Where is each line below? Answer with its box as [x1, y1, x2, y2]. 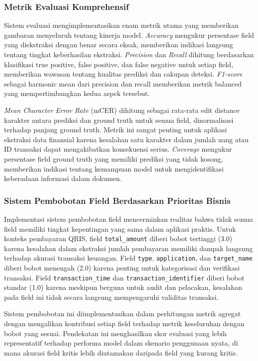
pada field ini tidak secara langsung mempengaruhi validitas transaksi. [4, 291, 219, 302]
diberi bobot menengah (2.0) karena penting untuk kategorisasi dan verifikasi [4, 263, 240, 273]
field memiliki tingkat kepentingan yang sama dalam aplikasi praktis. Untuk [4, 223, 236, 234]
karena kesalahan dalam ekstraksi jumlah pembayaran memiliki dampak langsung [4, 243, 253, 253]
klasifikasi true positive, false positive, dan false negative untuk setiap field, [4, 59, 234, 69]
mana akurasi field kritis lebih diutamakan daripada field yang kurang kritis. [4, 347, 238, 358]
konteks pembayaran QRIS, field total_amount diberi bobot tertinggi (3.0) [4, 233, 233, 244]
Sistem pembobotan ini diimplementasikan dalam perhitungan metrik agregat [4, 308, 241, 319]
